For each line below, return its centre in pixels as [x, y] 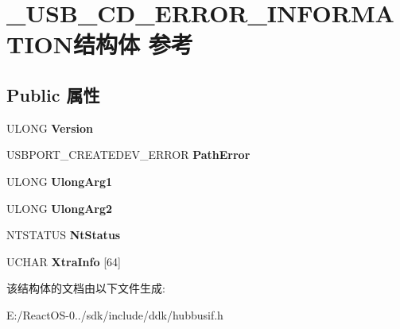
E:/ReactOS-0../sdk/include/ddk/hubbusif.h [115, 314]
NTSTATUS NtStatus [64, 235]
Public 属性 [53, 94]
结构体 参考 [133, 44]
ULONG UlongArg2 [60, 208]
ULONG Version [50, 128]
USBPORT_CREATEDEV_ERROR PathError [128, 155]
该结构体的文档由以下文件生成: [86, 288]
